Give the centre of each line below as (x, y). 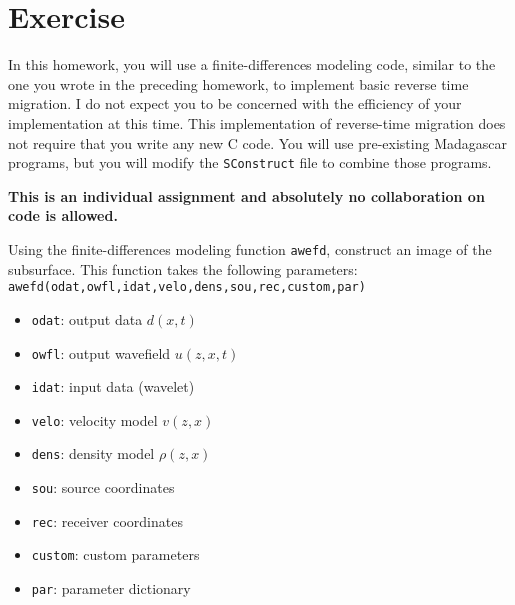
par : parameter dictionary (111, 588)
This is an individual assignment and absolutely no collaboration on (246, 195)
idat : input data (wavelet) (113, 386)
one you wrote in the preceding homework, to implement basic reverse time (238, 83)
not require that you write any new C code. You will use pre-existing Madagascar (257, 142)
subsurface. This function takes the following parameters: (183, 268)
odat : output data (87, 318)
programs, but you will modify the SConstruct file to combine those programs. (250, 162)
